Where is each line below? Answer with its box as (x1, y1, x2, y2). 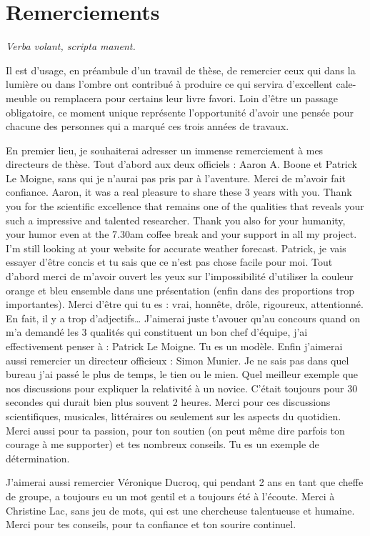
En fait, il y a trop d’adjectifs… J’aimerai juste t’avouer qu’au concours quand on (6, 310, 361, 325)
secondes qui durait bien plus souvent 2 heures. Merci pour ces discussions (6, 394, 331, 410)
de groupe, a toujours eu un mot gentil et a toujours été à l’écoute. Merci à (6, 488, 335, 503)
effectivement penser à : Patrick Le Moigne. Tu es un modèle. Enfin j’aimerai (6, 339, 343, 353)
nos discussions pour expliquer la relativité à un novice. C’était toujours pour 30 (6, 380, 358, 395)
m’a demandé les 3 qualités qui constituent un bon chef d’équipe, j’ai (6, 324, 308, 339)
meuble (6, 90, 37, 105)
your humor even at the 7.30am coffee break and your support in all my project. (6, 227, 357, 242)
